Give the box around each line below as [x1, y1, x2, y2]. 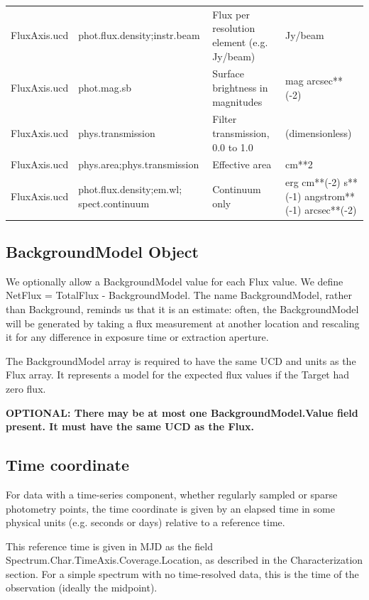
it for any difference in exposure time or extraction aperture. [6, 329, 269, 344]
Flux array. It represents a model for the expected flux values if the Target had [6, 367, 350, 382]
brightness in [212, 80, 268, 94]
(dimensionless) [285, 126, 352, 140]
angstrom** [304, 188, 356, 203]
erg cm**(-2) [285, 175, 341, 190]
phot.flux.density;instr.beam [78, 28, 200, 43]
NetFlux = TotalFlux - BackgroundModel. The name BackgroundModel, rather [6, 288, 352, 302]
